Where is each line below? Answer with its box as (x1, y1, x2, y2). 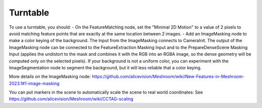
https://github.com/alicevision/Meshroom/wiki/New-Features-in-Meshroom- (91, 74, 245, 79)
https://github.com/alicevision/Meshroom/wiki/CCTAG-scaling (9, 96, 133, 102)
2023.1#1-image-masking (9, 80, 60, 86)
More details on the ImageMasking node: (9, 74, 91, 79)
